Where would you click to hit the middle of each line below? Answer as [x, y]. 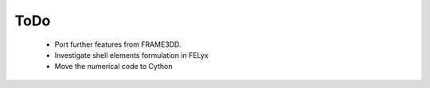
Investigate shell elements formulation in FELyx [131, 55]
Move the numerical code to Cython [113, 67]
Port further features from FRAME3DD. [118, 44]
